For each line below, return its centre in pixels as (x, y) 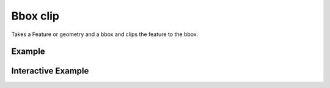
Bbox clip (35, 16)
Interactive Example (50, 71)
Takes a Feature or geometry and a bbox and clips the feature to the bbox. (105, 34)
